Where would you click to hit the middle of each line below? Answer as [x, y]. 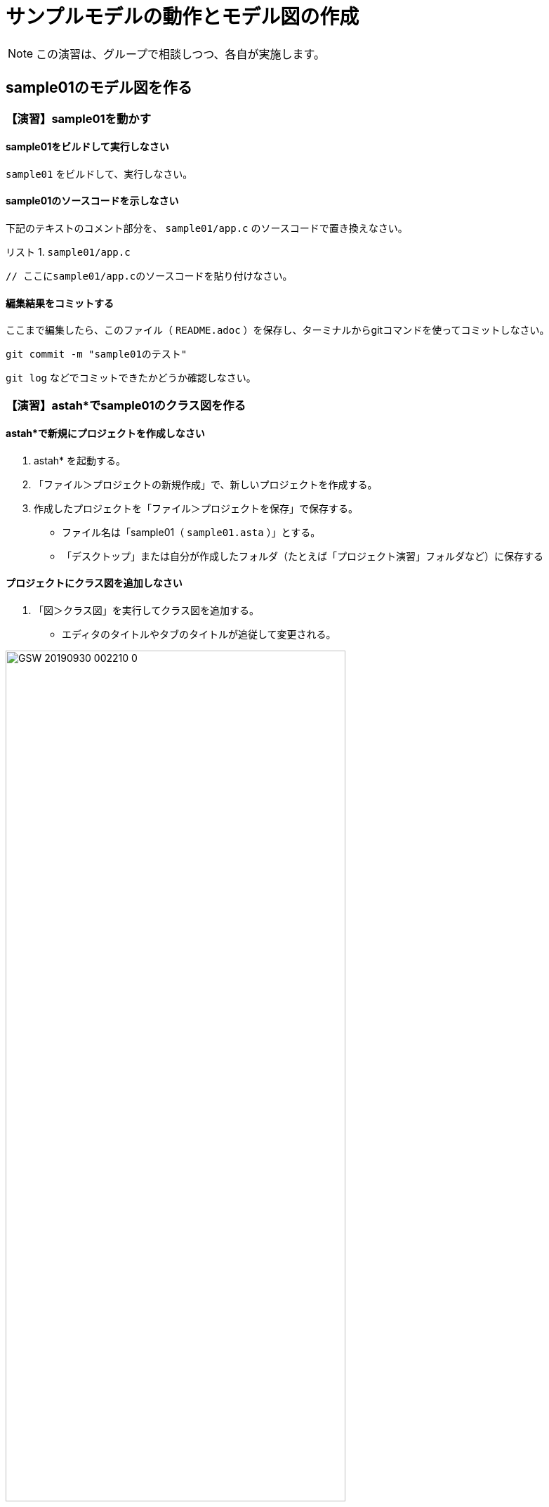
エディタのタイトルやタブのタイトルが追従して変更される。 [199, 634]
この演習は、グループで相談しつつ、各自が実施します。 [180, 54]
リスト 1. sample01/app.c [68, 252]
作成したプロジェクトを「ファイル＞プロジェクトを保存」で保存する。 [196, 508]
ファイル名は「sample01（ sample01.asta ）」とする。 [191, 532]
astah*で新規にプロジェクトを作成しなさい [105, 433]
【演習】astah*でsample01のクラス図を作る [126, 405]
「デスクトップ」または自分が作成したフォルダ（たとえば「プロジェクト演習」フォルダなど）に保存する [303, 556]
